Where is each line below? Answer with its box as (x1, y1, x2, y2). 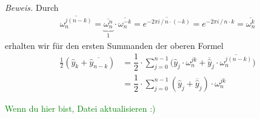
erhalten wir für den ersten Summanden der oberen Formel (5, 39, 224, 51)
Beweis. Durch (5, 1, 59, 13)
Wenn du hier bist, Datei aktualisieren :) (5, 101, 156, 114)
